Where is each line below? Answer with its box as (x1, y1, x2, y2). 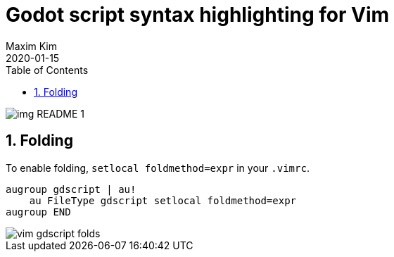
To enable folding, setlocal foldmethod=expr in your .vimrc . (6, 161, 310, 174)
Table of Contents (6, 63, 89, 76)
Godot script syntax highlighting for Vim (6, 3, 390, 27)
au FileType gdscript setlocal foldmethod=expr (29, 194, 297, 206)
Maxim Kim (6, 39, 58, 52)
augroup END (6, 206, 71, 218)
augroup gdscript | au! (6, 183, 136, 195)
